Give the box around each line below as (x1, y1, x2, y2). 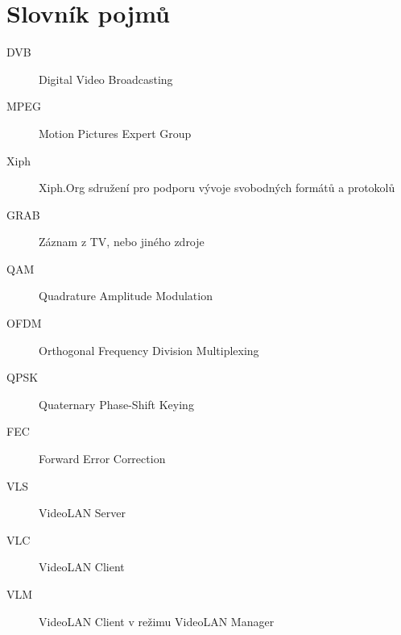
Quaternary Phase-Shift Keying (39, 395, 194, 412)
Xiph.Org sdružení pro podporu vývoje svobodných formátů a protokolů (39, 179, 395, 196)
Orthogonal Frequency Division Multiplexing (39, 341, 259, 358)
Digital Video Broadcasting (39, 70, 173, 87)
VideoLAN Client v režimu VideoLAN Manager (39, 612, 275, 629)
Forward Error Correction (39, 450, 166, 467)
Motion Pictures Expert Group (39, 124, 192, 141)
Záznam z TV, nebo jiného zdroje (39, 233, 205, 250)
